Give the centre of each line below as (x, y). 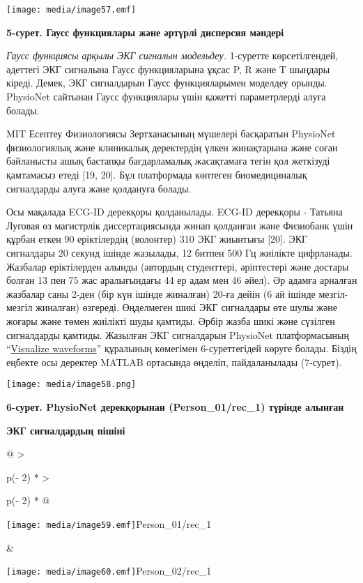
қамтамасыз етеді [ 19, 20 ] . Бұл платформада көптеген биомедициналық (157, 174)
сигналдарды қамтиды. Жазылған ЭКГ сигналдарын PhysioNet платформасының (178, 334)
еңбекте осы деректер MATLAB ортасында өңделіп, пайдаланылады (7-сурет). (174, 362)
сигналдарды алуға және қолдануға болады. (99, 188)
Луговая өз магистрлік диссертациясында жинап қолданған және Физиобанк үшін (180, 225)
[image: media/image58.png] (71, 385)
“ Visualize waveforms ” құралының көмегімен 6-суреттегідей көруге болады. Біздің (181, 348)
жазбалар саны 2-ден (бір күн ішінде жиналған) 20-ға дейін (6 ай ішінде (161, 293)
